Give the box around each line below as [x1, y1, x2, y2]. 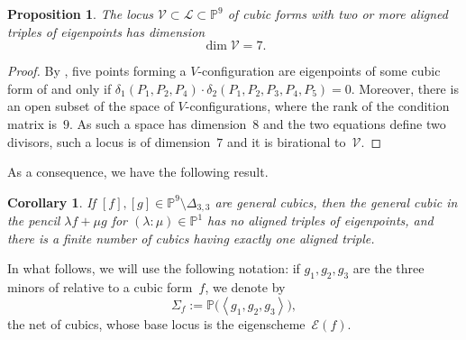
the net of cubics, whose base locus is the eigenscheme [7, 314, 306, 333]
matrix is [7, 114, 57, 133]
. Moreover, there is [351, 78, 459, 97]
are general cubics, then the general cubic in [215, 192, 458, 211]
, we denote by [205, 278, 286, 297]
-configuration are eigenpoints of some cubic [197, 61, 441, 80]
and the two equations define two [262, 114, 446, 133]
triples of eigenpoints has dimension [7, 22, 206, 41]
